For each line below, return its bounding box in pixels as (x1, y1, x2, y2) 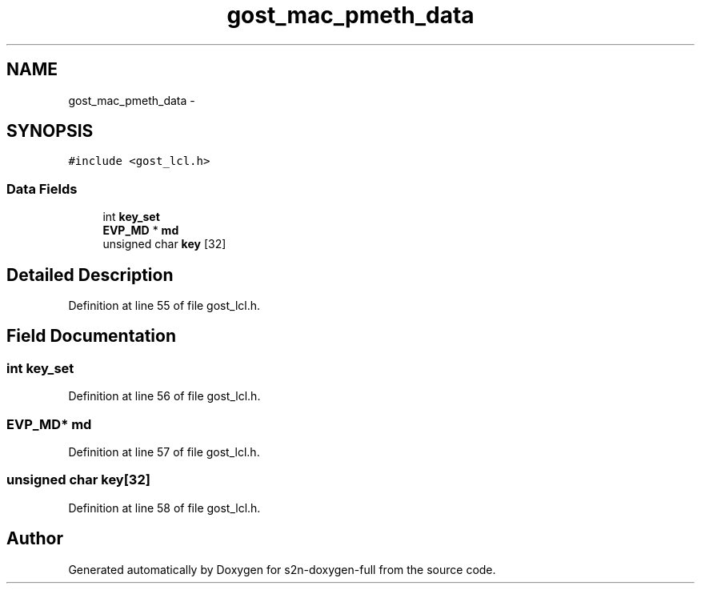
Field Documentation (6, 326, 176, 347)
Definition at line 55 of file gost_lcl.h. (68, 299, 261, 313)
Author (6, 528, 63, 549)
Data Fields (6, 180, 78, 197)
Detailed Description (6, 264, 174, 285)
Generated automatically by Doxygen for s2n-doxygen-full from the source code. (68, 562, 496, 576)
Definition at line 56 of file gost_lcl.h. (68, 389, 261, 403)
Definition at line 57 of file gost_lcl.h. (68, 445, 260, 459)
